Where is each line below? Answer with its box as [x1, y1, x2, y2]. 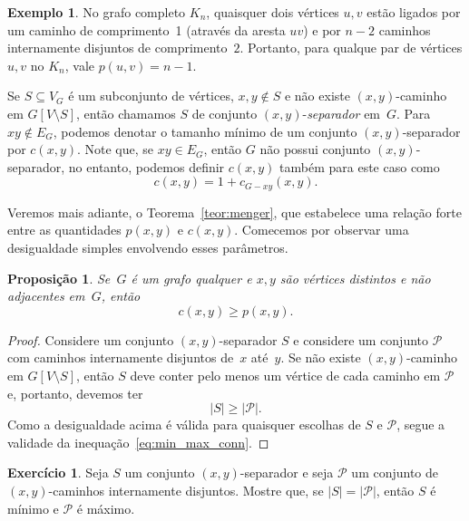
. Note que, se [76, 140, 154, 159]
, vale [64, 55, 94, 74]
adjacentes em [7, 286, 85, 305]
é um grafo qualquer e [131, 268, 252, 287]
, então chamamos [75, 103, 176, 122]
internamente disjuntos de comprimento [7, 38, 228, 57]
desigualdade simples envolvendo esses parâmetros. [7, 237, 288, 256]
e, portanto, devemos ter [7, 383, 143, 402]
